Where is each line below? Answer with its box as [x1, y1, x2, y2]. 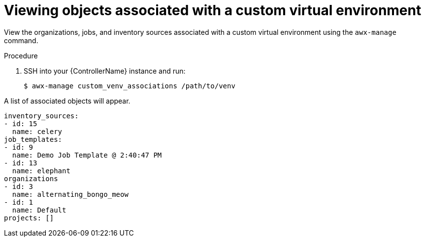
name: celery [12, 127, 63, 135]
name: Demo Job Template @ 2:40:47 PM [12, 151, 162, 159]
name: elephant [12, 166, 70, 175]
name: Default [12, 206, 66, 214]
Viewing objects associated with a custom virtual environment [4, 2, 422, 19]
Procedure [4, 51, 38, 60]
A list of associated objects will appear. [4, 96, 131, 105]
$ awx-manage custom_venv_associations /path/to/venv [24, 81, 235, 90]
